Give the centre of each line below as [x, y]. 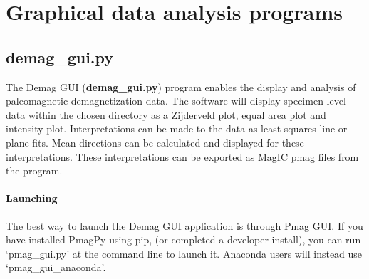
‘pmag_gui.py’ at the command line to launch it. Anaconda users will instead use [184, 253]
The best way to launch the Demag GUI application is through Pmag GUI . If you [184, 225]
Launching [32, 198]
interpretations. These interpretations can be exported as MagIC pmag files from [182, 156]
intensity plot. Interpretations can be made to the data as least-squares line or [177, 128]
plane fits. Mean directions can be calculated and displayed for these [155, 142]
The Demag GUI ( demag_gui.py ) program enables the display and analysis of [181, 86]
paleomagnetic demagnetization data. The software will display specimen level [176, 101]
